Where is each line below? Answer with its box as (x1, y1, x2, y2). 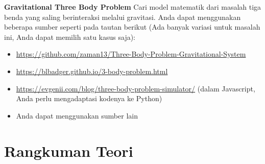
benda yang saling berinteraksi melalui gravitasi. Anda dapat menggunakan (4, 11, 241, 22)
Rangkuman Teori (4, 140, 133, 161)
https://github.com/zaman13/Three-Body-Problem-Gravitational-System (16, 49, 246, 59)
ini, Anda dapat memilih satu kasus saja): (4, 31, 135, 42)
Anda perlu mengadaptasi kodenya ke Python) (16, 93, 162, 104)
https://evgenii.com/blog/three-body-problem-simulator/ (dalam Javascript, (16, 83, 255, 93)
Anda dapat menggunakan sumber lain (16, 110, 138, 121)
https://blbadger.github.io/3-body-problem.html (16, 65, 168, 76)
